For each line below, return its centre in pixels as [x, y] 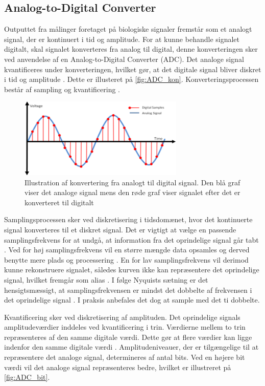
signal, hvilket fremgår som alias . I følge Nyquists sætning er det [106, 279]
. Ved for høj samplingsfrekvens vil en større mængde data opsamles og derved [127, 250]
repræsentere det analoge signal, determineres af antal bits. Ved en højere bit [125, 357]
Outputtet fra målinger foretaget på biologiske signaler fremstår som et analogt [128, 29]
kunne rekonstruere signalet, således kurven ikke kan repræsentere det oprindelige [132, 270]
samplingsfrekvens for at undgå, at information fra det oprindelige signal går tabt [131, 239]
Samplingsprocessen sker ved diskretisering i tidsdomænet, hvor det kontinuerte [128, 219]
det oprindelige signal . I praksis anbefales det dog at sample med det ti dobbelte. [132, 300]
